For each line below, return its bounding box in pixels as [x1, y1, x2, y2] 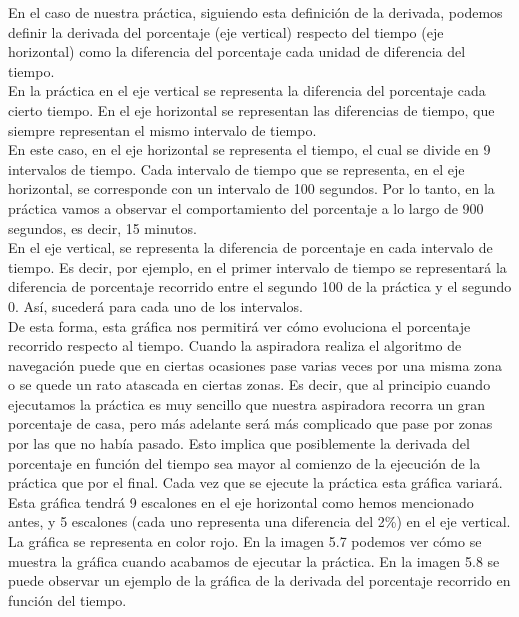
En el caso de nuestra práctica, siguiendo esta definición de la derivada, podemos [8, 2, 503, 22]
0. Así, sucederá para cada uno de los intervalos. [8, 295, 303, 316]
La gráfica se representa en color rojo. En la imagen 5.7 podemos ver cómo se [8, 531, 482, 552]
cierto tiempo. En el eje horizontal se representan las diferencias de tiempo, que [8, 99, 495, 120]
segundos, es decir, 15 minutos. [8, 217, 197, 238]
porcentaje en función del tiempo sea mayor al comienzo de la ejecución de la [8, 452, 481, 473]
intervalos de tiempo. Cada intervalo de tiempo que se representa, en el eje [8, 158, 465, 179]
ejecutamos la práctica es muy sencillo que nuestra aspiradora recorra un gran [8, 393, 486, 414]
